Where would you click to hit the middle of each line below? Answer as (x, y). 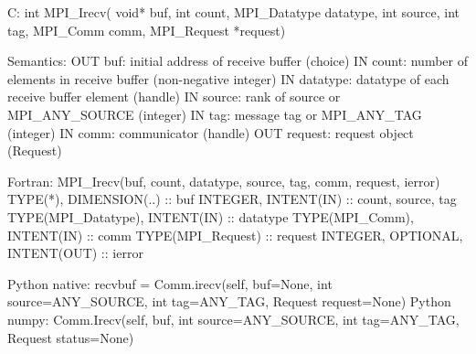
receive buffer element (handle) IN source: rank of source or (174, 97)
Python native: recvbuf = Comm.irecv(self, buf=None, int (170, 283)
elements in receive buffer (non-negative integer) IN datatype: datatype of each (228, 78)
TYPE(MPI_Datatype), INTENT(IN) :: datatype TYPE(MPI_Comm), (211, 216)
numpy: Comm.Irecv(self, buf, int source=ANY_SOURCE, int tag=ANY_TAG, (233, 319)
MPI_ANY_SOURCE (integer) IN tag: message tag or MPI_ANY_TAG (215, 114)
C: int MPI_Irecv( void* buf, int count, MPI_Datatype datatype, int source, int (234, 12)
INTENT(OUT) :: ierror (75, 253)
